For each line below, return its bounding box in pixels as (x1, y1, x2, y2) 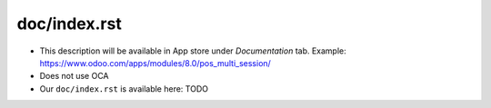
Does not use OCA (39, 71, 109, 82)
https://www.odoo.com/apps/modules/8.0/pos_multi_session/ (39, 57, 272, 68)
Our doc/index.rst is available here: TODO (39, 83, 209, 94)
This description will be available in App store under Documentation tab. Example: (39, 45, 347, 56)
